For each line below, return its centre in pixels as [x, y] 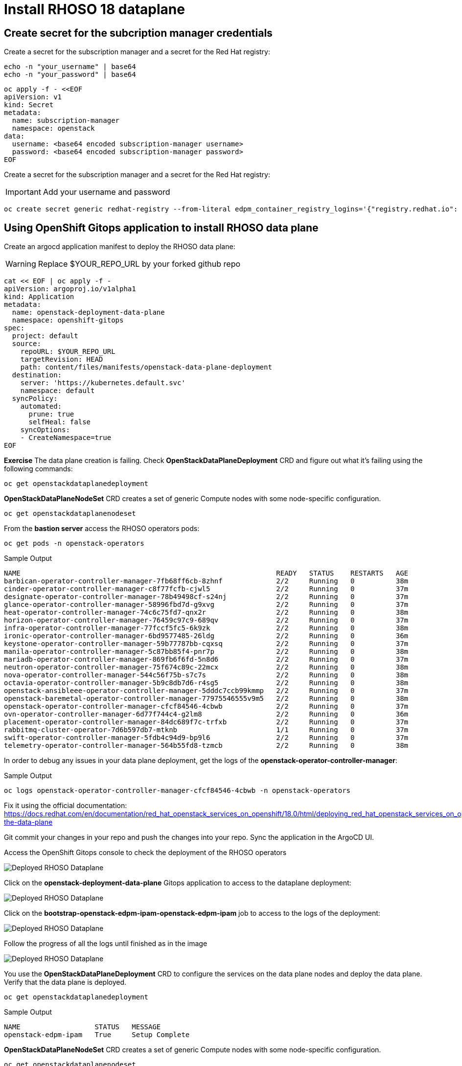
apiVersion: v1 [33, 97]
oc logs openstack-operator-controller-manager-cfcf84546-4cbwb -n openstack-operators [177, 791]
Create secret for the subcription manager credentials [138, 33]
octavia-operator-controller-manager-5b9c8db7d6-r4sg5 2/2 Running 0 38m [206, 683]
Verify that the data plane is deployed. [65, 982]
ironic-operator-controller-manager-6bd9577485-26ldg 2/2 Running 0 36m [206, 636]
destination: [37, 375]
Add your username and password [106, 192]
